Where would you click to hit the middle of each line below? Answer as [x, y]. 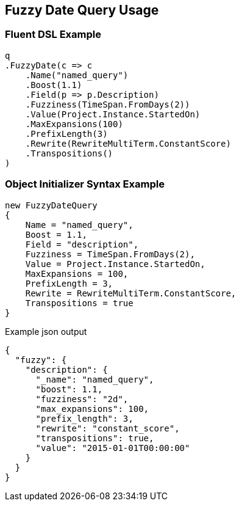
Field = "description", [82, 244]
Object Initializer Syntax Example [85, 184]
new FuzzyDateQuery [51, 205]
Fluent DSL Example [53, 35]
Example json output [46, 331]
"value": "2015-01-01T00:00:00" [113, 448]
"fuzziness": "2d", [82, 399]
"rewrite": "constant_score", [108, 428]
